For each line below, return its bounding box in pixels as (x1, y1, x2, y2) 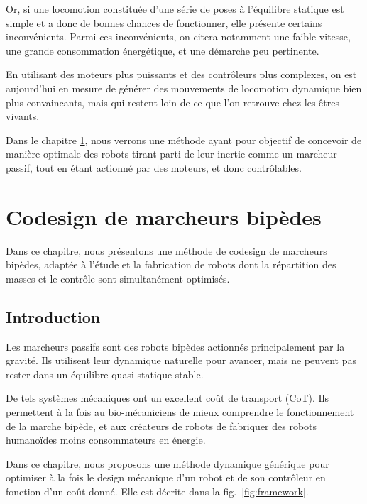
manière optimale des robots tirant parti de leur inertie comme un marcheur (6, 146, 337, 161)
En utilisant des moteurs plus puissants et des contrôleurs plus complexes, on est (6, 67, 357, 82)
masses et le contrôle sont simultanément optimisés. (6, 270, 230, 285)
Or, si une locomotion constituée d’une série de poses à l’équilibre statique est (6, 1, 344, 16)
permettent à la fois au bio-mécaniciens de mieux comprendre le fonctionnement (6, 405, 354, 420)
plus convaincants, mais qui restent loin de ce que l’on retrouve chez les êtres (6, 94, 339, 109)
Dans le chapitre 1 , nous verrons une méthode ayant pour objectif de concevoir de (6, 132, 362, 147)
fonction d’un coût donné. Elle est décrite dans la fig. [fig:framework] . (6, 483, 309, 498)
